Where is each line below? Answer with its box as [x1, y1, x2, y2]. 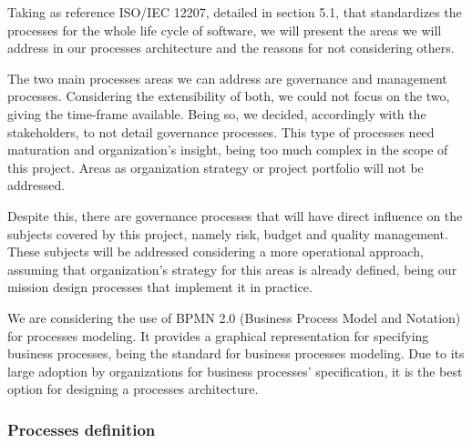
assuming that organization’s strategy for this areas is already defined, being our [7, 259, 457, 278]
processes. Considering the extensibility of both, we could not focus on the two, [7, 86, 450, 106]
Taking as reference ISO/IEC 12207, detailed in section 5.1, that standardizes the [7, 3, 462, 21]
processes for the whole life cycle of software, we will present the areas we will [7, 20, 442, 39]
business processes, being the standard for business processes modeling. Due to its [7, 344, 465, 363]
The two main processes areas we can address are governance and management [7, 68, 447, 87]
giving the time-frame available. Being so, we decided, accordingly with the [7, 104, 426, 123]
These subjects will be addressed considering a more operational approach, [7, 242, 424, 261]
